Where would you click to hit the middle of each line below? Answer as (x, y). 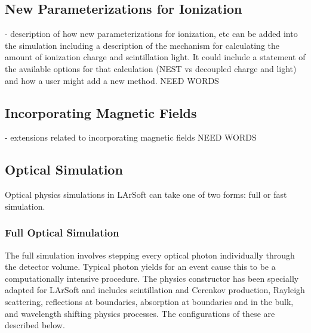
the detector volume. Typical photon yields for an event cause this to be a (140, 267)
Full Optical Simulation (62, 233)
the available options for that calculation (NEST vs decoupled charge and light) (151, 68)
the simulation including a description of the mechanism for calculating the (142, 45)
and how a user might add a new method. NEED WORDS (112, 80)
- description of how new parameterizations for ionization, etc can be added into (151, 34)
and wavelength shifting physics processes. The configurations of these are (140, 313)
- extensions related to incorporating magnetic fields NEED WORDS (131, 137)
